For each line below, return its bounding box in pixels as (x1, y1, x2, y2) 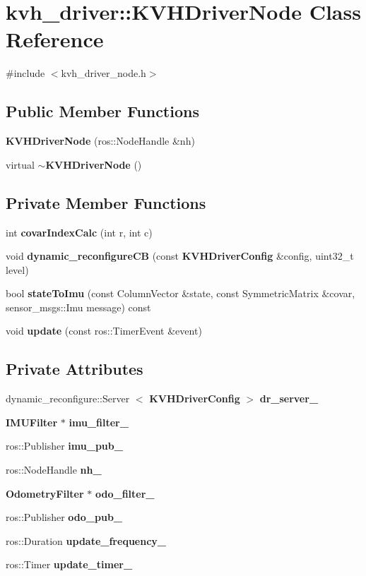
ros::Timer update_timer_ (6, 557, 133, 572)
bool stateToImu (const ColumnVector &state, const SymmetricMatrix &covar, (6, 286, 355, 301)
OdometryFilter (6, 486, 84, 500)
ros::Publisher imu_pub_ (6, 438, 123, 453)
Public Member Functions (6, 100, 199, 122)
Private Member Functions (6, 191, 206, 213)
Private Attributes (6, 358, 143, 380)
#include (6, 66, 45, 80)
